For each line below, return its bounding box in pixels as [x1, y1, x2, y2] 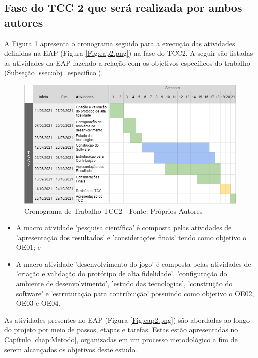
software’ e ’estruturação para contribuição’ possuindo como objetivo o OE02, [16, 288, 254, 298]
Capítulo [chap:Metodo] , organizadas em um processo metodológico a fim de [4, 334, 238, 345]
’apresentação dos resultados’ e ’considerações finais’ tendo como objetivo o [16, 232, 247, 242]
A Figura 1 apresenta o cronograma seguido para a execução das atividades [4, 38, 235, 48]
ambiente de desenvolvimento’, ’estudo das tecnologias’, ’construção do [16, 278, 233, 289]
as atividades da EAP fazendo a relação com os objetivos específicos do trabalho [4, 57, 250, 68]
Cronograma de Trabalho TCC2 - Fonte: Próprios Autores [24, 205, 203, 216]
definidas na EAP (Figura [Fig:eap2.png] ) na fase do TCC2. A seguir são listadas [4, 48, 253, 58]
